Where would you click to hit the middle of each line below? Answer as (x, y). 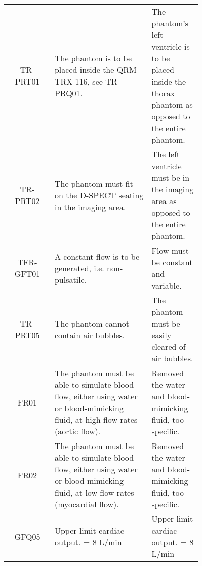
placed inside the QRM (95, 70)
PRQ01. (69, 93)
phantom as (172, 105)
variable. (167, 285)
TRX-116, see (78, 81)
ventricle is (171, 46)
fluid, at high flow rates (96, 419)
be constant (172, 262)
